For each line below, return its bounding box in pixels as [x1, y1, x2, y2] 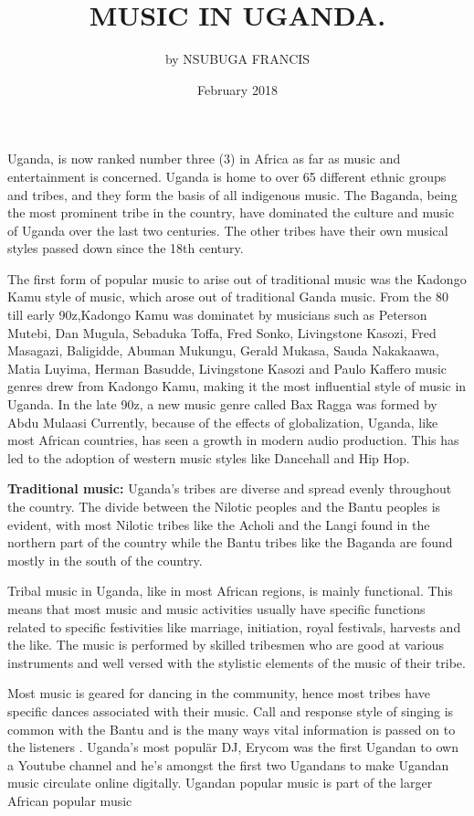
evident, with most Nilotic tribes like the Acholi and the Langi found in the [7, 514, 430, 534]
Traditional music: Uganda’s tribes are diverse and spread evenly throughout [7, 479, 452, 498]
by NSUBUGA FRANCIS [164, 49, 311, 69]
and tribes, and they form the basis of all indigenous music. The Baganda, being [7, 185, 458, 204]
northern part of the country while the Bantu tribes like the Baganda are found [7, 533, 453, 552]
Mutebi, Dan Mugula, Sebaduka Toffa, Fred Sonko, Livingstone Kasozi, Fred [7, 323, 437, 342]
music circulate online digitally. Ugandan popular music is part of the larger [7, 773, 433, 792]
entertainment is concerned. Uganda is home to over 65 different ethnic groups [7, 166, 447, 185]
